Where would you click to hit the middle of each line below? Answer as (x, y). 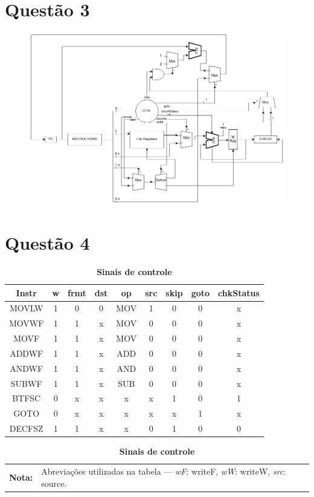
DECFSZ (26, 428)
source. (54, 483)
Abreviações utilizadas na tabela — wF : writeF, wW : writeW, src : (164, 471)
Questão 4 (47, 242)
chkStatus (239, 292)
